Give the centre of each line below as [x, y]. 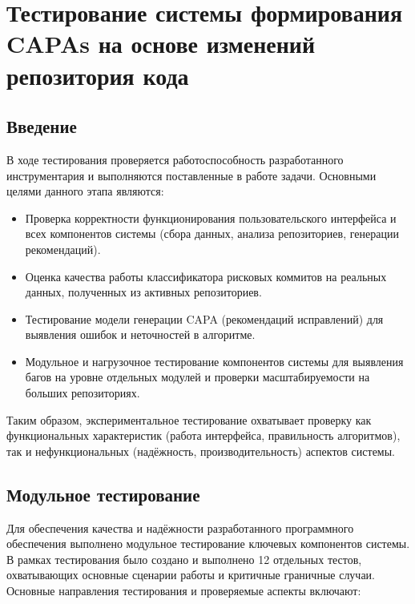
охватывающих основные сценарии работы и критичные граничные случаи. [191, 575]
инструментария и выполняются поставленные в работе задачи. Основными [191, 175]
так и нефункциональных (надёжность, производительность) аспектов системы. [201, 451]
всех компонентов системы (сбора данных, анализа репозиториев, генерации [212, 234]
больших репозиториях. [83, 393]
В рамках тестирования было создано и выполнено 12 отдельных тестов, [184, 559]
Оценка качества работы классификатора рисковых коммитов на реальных [206, 276]
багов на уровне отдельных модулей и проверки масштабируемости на [197, 377]
